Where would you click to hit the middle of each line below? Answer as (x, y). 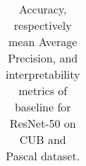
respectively (43, 25)
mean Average (43, 41)
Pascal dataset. (43, 156)
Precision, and (43, 58)
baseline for (43, 107)
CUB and (43, 139)
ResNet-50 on (43, 123)
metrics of (43, 90)
